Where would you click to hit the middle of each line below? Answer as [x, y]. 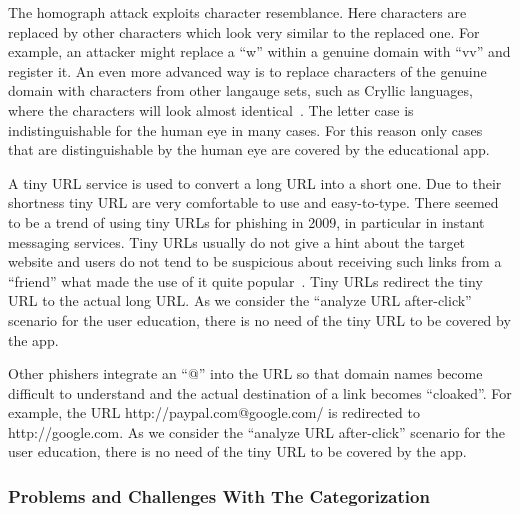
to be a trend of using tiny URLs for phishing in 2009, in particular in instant [246, 221]
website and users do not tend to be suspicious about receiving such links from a [255, 261]
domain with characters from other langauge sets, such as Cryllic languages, [240, 90]
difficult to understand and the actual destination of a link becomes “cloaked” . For [260, 392]
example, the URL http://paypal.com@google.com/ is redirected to [214, 412]
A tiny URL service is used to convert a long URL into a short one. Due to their [255, 182]
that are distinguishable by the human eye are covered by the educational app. [249, 149]
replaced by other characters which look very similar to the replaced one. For [244, 31]
